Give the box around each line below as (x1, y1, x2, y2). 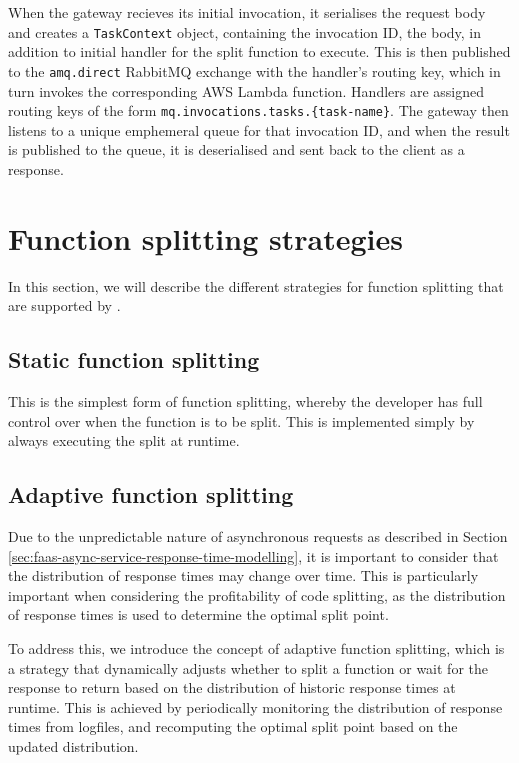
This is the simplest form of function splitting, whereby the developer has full (8, 391, 483, 412)
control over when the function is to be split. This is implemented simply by (8, 410, 475, 431)
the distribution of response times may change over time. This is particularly (8, 565, 479, 586)
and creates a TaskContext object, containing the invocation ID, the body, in (8, 21, 482, 42)
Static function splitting (8, 344, 260, 375)
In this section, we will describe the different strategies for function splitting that (8, 275, 504, 296)
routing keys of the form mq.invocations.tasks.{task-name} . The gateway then (8, 100, 509, 121)
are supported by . (8, 295, 121, 316)
